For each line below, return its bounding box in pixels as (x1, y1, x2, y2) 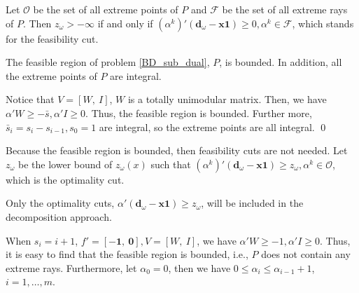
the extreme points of (6, 68, 97, 83)
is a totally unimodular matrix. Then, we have (127, 92, 327, 107)
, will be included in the (201, 196, 304, 210)
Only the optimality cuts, (6, 196, 115, 210)
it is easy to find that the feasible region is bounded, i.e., (6, 247, 248, 261)
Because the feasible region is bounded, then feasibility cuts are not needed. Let (6, 143, 348, 158)
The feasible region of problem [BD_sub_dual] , (6, 55, 210, 69)
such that (150, 156, 191, 171)
